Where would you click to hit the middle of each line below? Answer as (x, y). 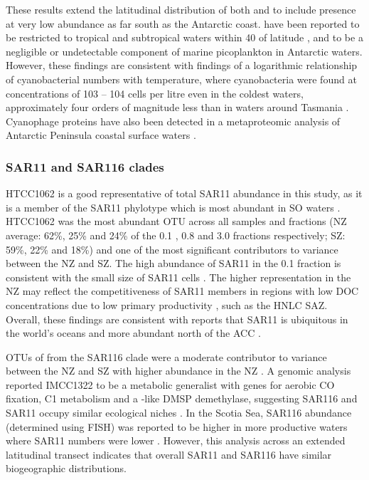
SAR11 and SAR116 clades (85, 166)
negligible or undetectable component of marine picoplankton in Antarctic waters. (184, 51)
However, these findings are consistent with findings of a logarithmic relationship (182, 65)
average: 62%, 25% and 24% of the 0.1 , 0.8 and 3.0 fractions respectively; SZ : (176, 235)
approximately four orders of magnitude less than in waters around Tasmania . (177, 107)
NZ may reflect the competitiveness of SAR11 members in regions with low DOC (182, 291)
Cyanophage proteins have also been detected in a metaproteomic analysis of (173, 121)
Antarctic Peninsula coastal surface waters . (101, 135)
